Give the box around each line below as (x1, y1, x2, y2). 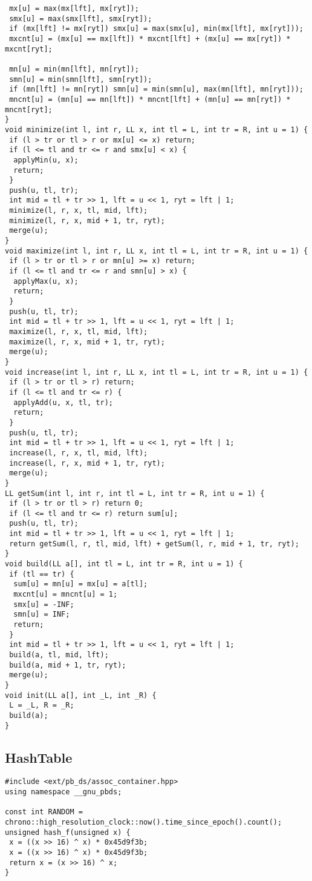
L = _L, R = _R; (9, 701, 74, 710)
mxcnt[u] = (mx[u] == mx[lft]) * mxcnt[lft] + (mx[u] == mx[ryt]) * (9, 34, 291, 43)
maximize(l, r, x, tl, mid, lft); (9, 327, 148, 336)
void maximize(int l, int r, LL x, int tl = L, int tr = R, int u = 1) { (5, 246, 308, 255)
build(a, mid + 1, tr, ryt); (9, 660, 126, 669)
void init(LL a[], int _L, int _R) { (5, 691, 157, 700)
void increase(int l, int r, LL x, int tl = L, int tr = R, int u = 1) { (5, 367, 308, 377)
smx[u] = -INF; (13, 600, 74, 609)
